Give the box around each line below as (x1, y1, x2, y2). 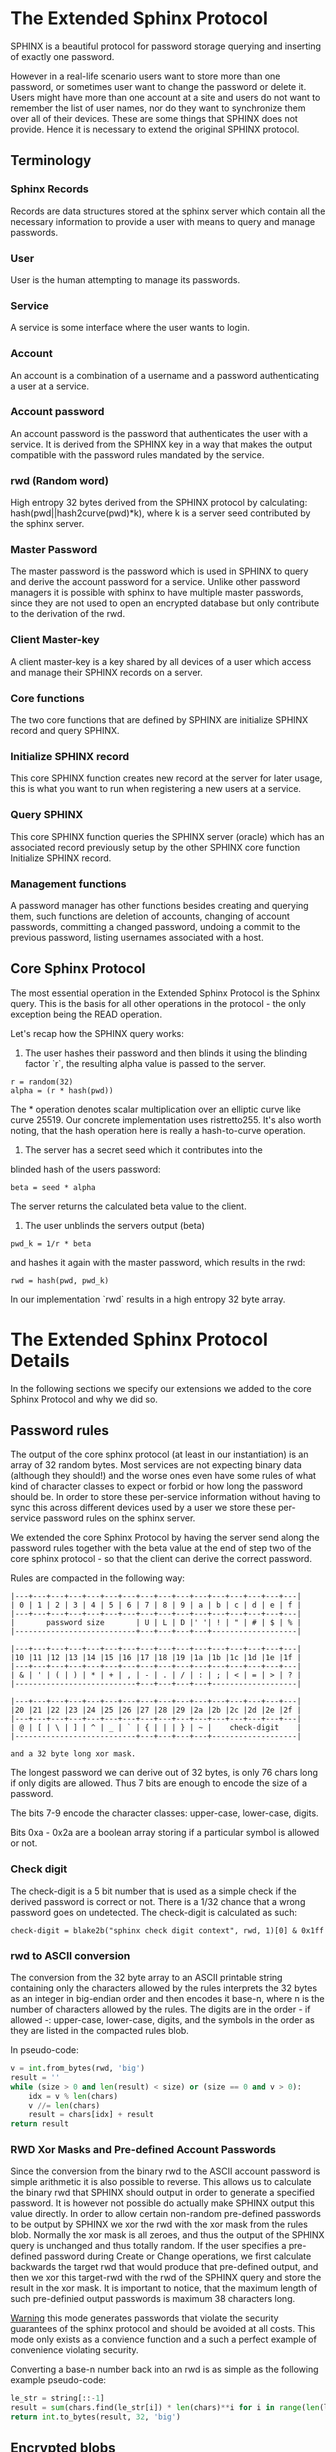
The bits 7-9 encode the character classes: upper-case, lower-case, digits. (10, 1807, 319, 1819)
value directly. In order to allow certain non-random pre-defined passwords (10, 2208, 322, 2220)
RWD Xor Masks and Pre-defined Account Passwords (10, 2143, 277, 2157)
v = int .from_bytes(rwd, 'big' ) (10, 2063, 145, 2074)
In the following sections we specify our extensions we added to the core (10, 1382, 312, 1394)
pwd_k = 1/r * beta (10, 1238, 92, 1249)
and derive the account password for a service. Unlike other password (10, 576, 301, 588)
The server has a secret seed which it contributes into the (24, 1143, 263, 1156)
